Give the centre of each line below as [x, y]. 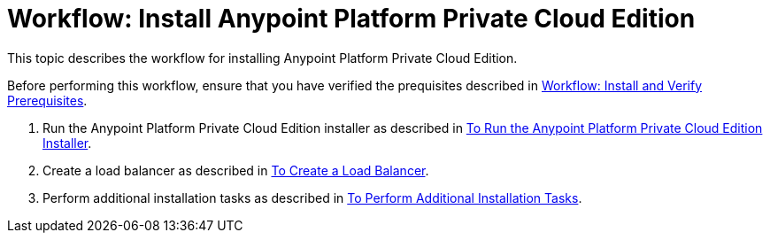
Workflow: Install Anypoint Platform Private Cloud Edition [351, 19]
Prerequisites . [47, 100]
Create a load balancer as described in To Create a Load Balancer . [236, 170]
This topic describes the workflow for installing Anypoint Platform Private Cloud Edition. [262, 58]
